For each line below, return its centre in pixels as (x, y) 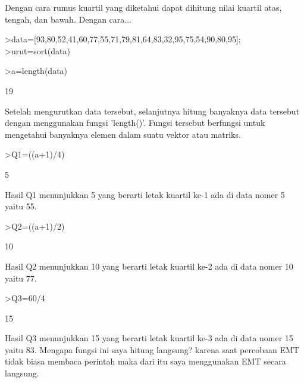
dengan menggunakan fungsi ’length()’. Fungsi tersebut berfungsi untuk (135, 123)
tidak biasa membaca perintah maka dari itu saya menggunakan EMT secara (145, 361)
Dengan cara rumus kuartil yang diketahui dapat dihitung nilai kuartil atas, (143, 7)
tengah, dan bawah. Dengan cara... (68, 19)
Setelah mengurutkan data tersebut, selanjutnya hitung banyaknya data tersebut (152, 111)
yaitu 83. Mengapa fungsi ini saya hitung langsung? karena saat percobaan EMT (152, 349)
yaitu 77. (21, 278)
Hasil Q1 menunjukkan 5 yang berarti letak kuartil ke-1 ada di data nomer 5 (145, 194)
